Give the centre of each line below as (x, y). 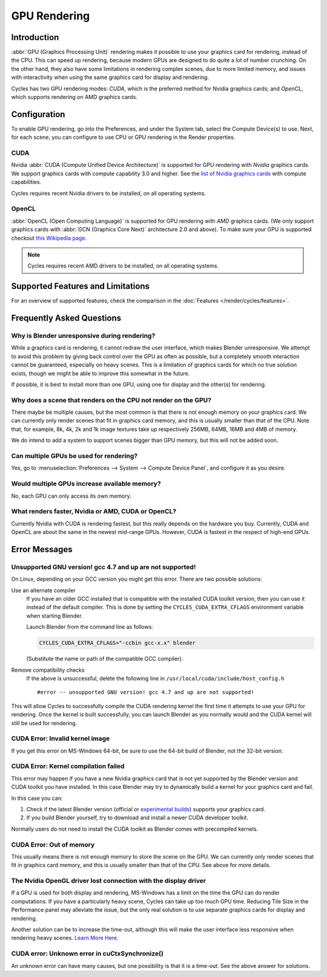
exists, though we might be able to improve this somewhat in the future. (101, 373)
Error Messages (42, 549)
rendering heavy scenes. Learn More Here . (65, 938)
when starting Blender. (54, 615)
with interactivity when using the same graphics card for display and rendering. (110, 77)
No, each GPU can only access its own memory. (71, 496)
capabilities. (26, 182)
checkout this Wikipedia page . (49, 238)
